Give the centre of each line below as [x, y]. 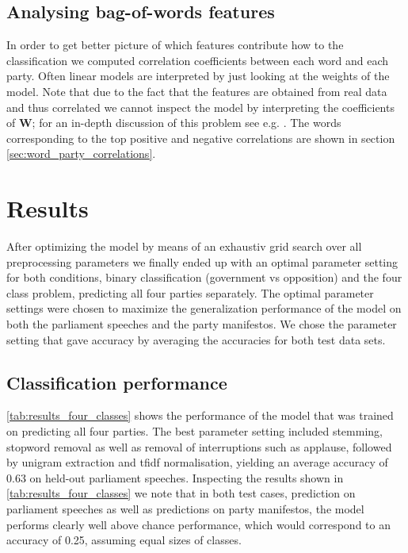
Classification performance [117, 382]
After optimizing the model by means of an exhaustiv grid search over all [184, 246]
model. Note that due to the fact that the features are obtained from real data [197, 91]
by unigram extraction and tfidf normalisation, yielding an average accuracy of [197, 462]
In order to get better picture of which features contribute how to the [175, 45]
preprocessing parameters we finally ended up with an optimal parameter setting [202, 261]
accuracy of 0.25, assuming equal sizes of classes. [124, 540]
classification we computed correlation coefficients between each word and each [198, 60]
